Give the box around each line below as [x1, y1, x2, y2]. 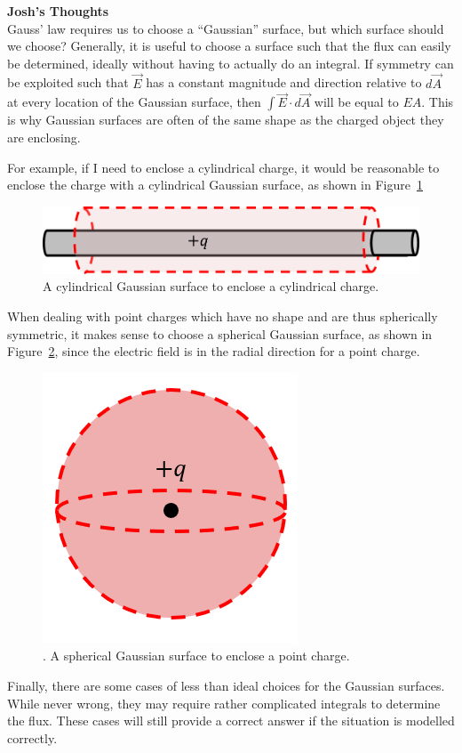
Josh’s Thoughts [7, 2, 109, 20]
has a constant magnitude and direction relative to [146, 73, 422, 92]
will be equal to [314, 93, 399, 111]
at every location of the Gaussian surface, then [7, 93, 261, 111]
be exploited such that [7, 73, 129, 92]
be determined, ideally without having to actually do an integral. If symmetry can [7, 53, 454, 72]
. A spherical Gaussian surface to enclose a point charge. [43, 646, 350, 665]
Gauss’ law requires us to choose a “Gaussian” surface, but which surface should [7, 19, 444, 37]
